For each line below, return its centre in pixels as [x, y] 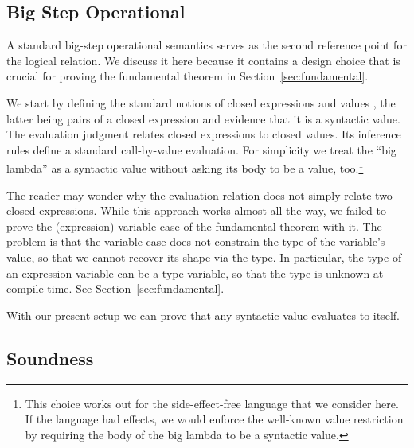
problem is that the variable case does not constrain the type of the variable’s [196, 242]
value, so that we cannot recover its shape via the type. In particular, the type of [204, 257]
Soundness [50, 358]
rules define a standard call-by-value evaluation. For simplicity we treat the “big [201, 149]
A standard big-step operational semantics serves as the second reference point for [207, 45]
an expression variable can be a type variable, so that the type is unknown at [195, 273]
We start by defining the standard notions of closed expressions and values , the [201, 102]
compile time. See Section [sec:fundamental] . [115, 288]
